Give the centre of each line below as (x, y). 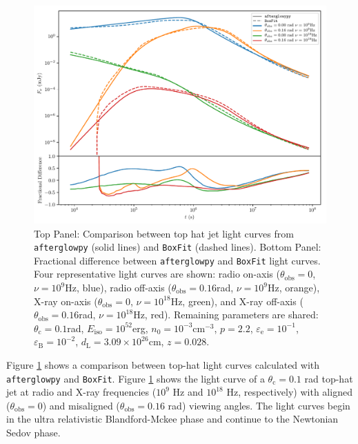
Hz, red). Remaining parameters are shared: (226, 315)
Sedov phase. (33, 433)
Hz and (188, 392)
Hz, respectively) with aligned (289, 392)
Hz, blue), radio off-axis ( (118, 288)
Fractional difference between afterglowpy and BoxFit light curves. (177, 260)
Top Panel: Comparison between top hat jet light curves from (164, 233)
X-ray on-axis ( (66, 301)
